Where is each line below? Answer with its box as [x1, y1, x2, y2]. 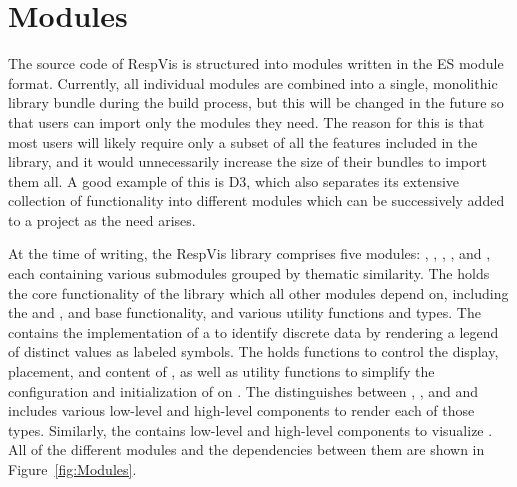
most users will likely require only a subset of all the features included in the [8, 131, 478, 152]
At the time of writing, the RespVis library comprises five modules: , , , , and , [8, 243, 491, 264]
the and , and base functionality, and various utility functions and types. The [8, 302, 481, 323]
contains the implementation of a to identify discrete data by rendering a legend [8, 321, 499, 342]
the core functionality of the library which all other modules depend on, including [8, 282, 509, 303]
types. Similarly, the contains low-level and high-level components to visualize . [8, 419, 493, 440]
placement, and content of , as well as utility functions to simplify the [8, 361, 435, 382]
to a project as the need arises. [8, 209, 196, 230]
